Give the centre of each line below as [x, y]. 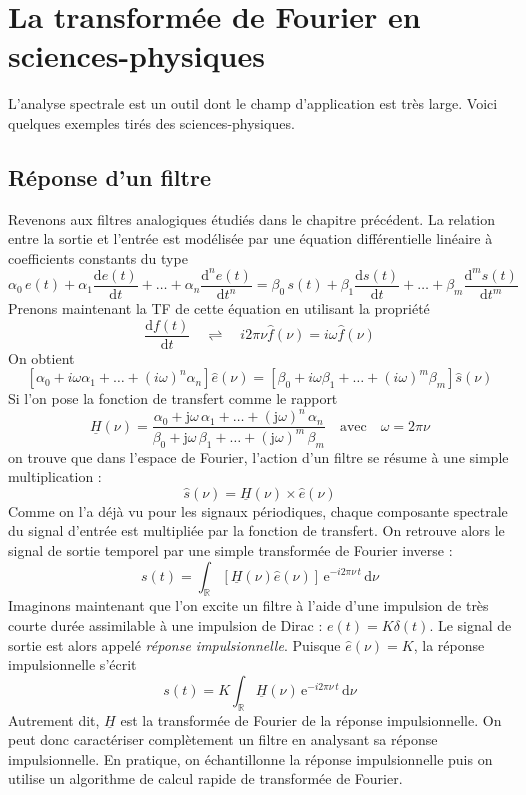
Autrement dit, [54, 719]
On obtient [41, 357]
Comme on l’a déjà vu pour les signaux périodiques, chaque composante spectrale [258, 510]
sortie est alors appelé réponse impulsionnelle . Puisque [174, 644]
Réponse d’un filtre [109, 176]
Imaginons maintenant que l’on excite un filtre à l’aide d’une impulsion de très [248, 605]
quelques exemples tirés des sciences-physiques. [151, 122]
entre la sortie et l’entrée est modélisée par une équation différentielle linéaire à [250, 238]
